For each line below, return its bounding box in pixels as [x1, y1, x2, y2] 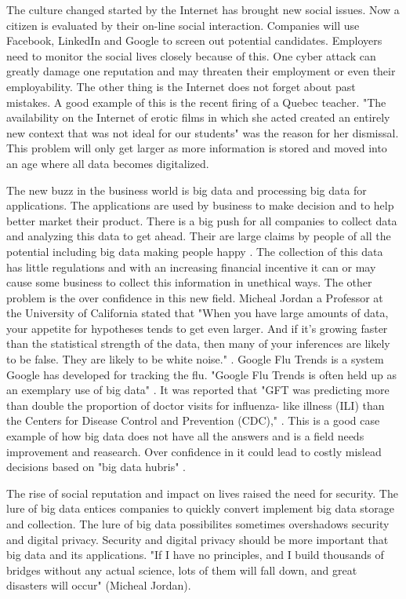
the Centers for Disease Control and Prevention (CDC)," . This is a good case [6, 412, 380, 429]
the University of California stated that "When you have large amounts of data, [6, 305, 389, 321]
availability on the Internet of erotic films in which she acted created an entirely [6, 109, 390, 126]
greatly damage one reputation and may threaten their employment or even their [6, 63, 396, 79]
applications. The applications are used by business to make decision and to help [6, 197, 394, 214]
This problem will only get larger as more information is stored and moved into [6, 140, 387, 156]
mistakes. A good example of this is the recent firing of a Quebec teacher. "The [6, 93, 386, 110]
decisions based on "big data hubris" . [6, 458, 187, 475]
